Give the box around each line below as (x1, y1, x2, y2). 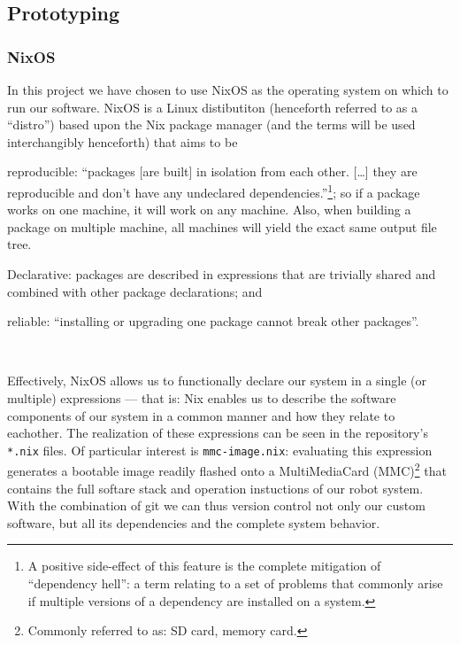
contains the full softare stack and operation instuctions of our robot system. (7, 478, 424, 497)
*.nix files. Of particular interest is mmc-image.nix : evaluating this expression (7, 440, 433, 459)
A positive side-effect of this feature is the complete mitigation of (27, 556, 381, 575)
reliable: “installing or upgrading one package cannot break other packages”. (7, 312, 419, 330)
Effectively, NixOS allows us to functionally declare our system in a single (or (7, 371, 426, 390)
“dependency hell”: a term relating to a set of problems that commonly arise (27, 574, 443, 593)
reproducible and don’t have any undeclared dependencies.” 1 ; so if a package (7, 180, 420, 201)
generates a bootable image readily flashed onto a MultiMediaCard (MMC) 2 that (7, 459, 447, 480)
